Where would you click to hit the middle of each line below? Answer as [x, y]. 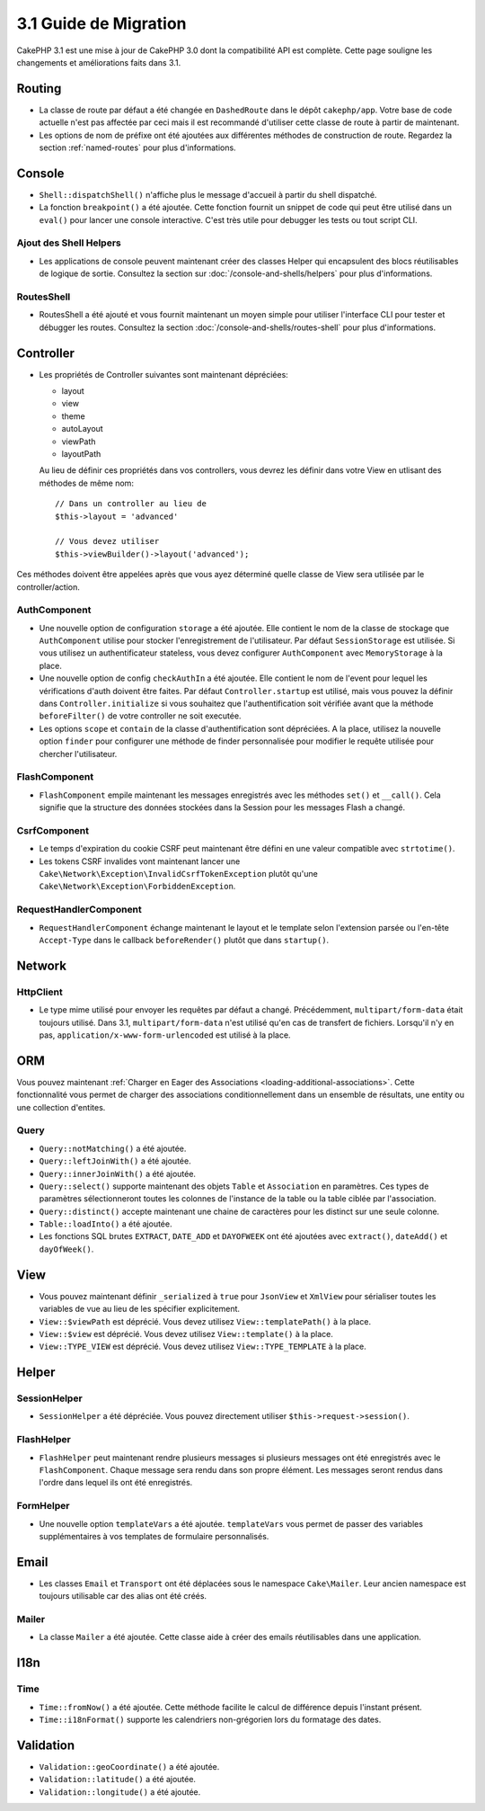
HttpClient [40, 992]
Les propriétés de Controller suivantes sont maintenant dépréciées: [164, 374]
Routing [39, 89]
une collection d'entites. [61, 1107]
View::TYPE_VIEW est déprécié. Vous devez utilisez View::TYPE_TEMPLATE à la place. [203, 1347]
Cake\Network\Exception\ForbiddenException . [137, 887]
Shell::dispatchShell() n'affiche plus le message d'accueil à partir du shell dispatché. [208, 194]
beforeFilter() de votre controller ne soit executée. [140, 716]
